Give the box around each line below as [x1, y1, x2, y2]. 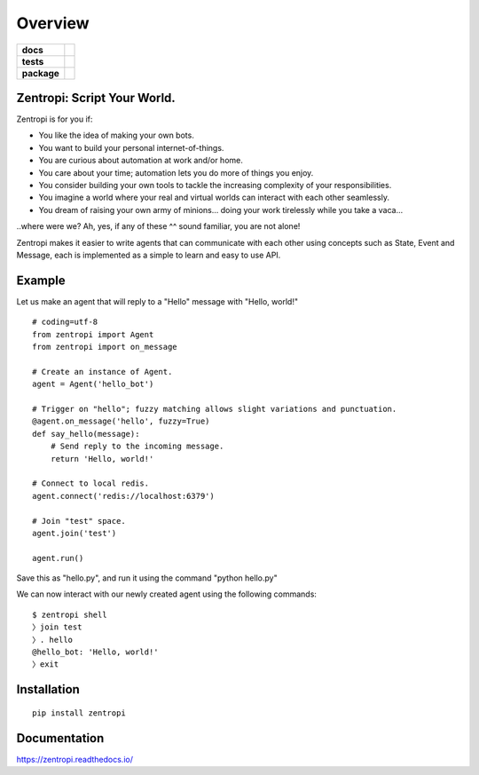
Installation [16, 682, 80, 697]
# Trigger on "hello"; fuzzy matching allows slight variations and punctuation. [32, 404, 397, 414]
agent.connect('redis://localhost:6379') [32, 491, 215, 501]
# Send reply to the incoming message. [50, 441, 224, 452]
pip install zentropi [32, 708, 126, 718]
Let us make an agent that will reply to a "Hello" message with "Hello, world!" [16, 296, 299, 306]
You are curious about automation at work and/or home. [38, 155, 243, 166]
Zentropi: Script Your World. [16, 90, 177, 106]
